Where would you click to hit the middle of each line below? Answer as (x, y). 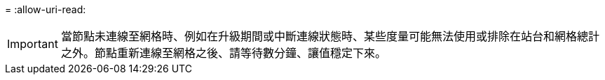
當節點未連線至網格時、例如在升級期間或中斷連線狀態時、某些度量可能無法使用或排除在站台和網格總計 (330, 36)
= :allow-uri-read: (46, 9)
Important (33, 44)
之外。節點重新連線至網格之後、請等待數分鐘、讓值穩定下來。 (223, 53)
